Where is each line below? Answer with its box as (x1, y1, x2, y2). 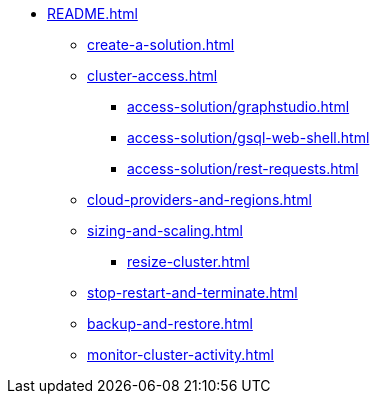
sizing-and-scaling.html (87, 222, 243, 239)
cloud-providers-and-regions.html (87, 191, 312, 208)
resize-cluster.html (127, 253, 250, 270)
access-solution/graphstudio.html (127, 98, 350, 115)
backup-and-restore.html (87, 315, 253, 332)
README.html (47, 5, 138, 22)
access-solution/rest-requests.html (127, 160, 359, 177)
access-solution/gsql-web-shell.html (127, 129, 370, 146)
